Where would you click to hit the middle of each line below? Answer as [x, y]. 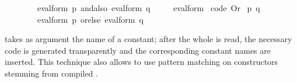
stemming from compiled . [51, 73]
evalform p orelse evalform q [90, 19]
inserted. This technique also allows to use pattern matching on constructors [141, 62]
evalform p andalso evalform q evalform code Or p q [148, 8]
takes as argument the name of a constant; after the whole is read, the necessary [148, 39]
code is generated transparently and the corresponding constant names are [138, 50]
